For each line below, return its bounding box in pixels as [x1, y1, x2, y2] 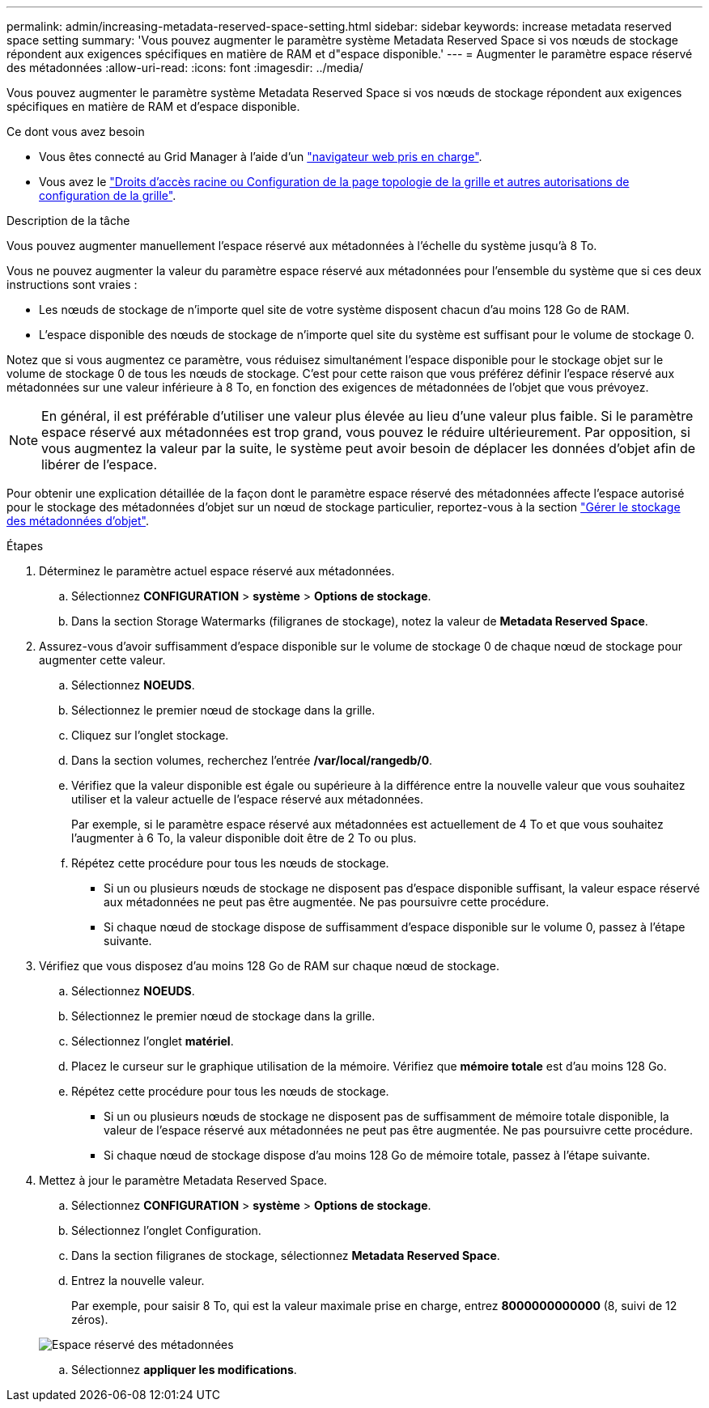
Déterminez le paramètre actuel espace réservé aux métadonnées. [39, 564, 395, 578]
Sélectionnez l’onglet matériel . [71, 1034, 234, 1048]
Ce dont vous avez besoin [6, 125, 145, 138]
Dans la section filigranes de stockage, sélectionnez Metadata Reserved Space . [71, 1249, 500, 1262]
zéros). [71, 1313, 108, 1326]
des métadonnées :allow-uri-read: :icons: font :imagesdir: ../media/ [6, 61, 363, 74]
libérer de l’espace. [41, 456, 158, 473]
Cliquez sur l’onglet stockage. [71, 728, 229, 742]
